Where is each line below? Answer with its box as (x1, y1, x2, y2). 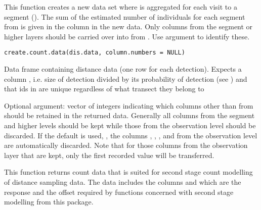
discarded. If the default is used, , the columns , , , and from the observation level (4, 130, 257, 140)
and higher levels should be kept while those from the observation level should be (4, 120, 256, 130)
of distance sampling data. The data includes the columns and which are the (4, 176, 241, 187)
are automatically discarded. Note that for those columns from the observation (4, 140, 248, 150)
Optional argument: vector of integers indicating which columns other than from (4, 100, 253, 111)
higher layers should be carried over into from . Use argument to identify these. (4, 31, 250, 41)
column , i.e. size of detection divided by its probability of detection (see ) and (4, 73, 247, 84)
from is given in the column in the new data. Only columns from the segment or (4, 21, 253, 32)
